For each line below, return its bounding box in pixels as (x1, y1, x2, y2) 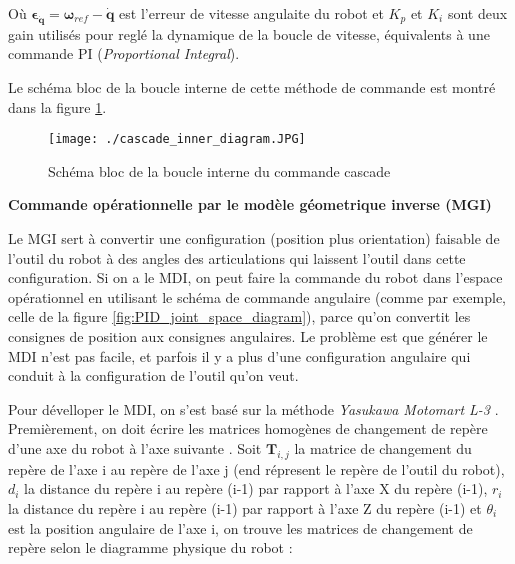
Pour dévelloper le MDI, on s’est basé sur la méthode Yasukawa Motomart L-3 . (8, 398, 499, 419)
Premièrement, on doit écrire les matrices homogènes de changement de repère (8, 418, 488, 439)
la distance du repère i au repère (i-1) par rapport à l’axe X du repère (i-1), (24, 478, 488, 499)
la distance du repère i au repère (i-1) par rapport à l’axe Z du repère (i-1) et (8, 497, 482, 518)
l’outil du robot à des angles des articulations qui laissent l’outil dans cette (8, 247, 466, 268)
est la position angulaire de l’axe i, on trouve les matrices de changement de (8, 517, 473, 538)
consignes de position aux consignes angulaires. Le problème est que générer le (8, 325, 488, 346)
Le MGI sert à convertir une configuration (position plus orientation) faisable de (8, 228, 500, 249)
